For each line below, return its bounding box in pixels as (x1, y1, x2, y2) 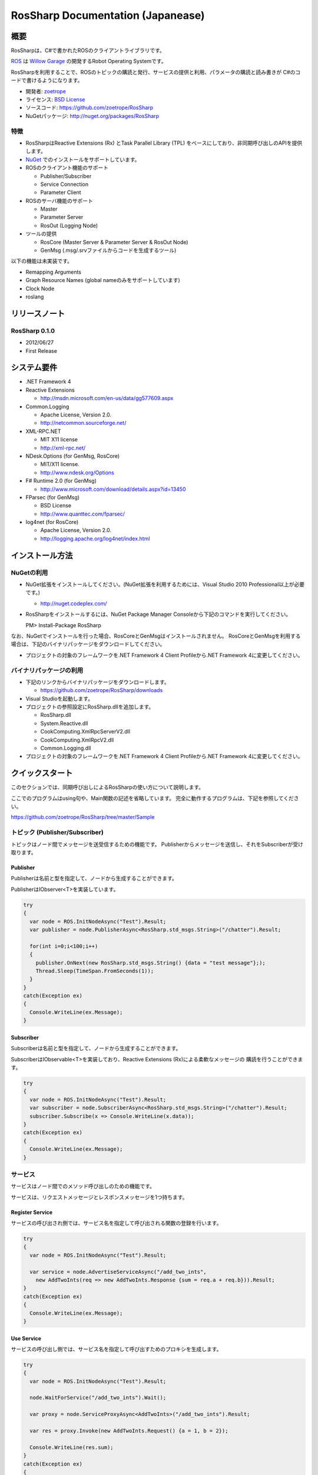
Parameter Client (40, 189, 82, 196)
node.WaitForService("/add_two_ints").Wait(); (29, 1394, 167, 1401)
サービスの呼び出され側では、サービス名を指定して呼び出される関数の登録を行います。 (11, 1220, 222, 1227)
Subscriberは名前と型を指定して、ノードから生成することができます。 (11, 1045, 181, 1052)
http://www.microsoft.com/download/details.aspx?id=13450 (40, 486, 186, 493)
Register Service (11, 1208, 53, 1215)
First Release (25, 347, 57, 354)
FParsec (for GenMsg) (25, 493, 79, 501)
